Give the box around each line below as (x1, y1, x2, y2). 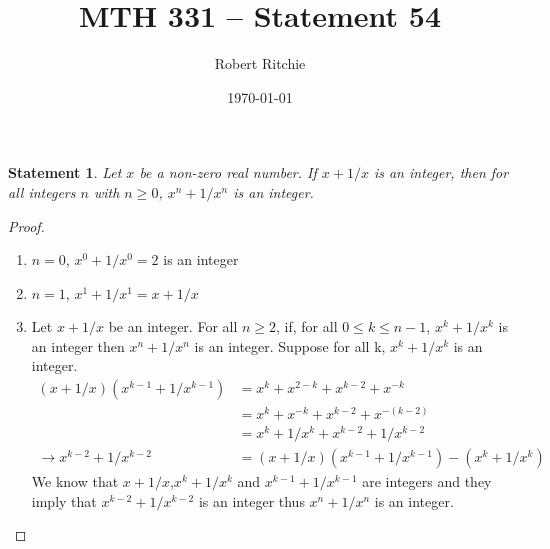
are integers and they (362, 471, 492, 492)
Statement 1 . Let (8, 162, 122, 183)
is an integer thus (198, 490, 305, 511)
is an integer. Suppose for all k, (194, 335, 386, 356)
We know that (31, 471, 119, 492)
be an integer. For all (108, 316, 238, 337)
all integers (8, 181, 76, 202)
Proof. (8, 215, 45, 236)
